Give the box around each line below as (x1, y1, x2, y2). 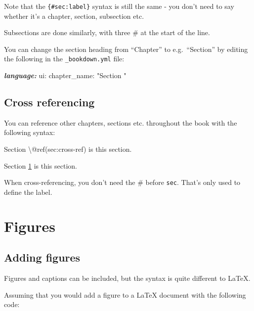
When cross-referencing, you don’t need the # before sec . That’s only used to (4, 177, 241, 187)
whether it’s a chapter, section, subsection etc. (4, 10, 144, 21)
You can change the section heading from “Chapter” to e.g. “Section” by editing (4, 44, 248, 54)
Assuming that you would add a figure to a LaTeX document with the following (4, 289, 246, 300)
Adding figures (4, 250, 81, 265)
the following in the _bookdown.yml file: (4, 53, 125, 64)
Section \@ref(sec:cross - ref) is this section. (4, 144, 132, 154)
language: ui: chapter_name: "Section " (4, 70, 127, 81)
